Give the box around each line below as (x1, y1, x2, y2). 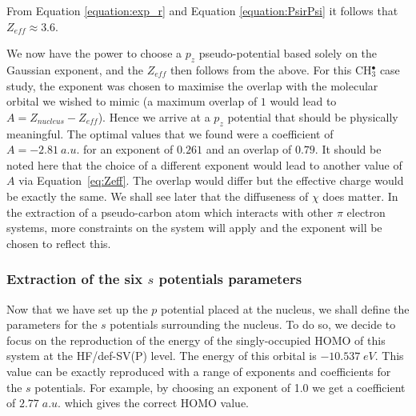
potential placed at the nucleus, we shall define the (160, 300, 410, 317)
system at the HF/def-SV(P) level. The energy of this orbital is (6, 347, 317, 364)
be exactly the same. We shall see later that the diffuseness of (6, 187, 309, 204)
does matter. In (322, 187, 398, 204)
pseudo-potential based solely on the (198, 45, 378, 62)
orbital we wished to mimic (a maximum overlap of (6, 93, 258, 110)
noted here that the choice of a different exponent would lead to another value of (6, 156, 402, 173)
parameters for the (6, 316, 98, 333)
